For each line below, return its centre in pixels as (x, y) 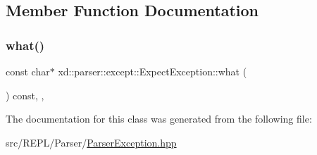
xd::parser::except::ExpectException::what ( (153, 71)
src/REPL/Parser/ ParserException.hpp (91, 142)
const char (28, 71)
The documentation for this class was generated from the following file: (159, 119)
